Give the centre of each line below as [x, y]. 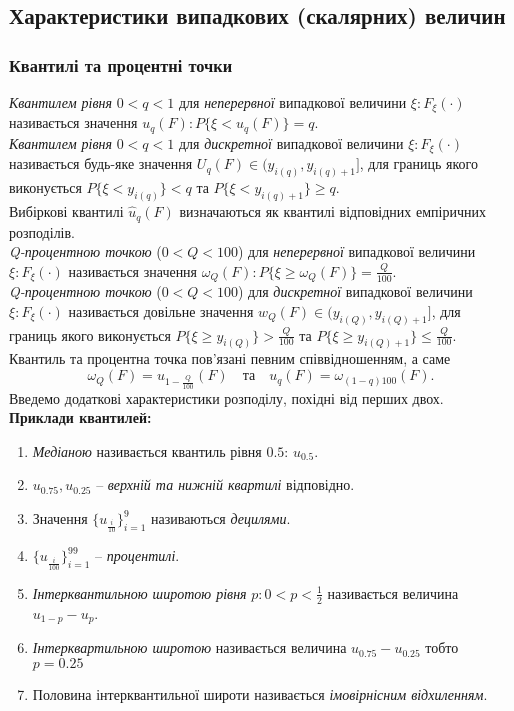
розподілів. [42, 231]
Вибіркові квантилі [66, 211]
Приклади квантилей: [80, 417]
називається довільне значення [161, 310]
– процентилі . [137, 555]
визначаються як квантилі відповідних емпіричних [332, 211]
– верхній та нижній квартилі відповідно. [225, 484]
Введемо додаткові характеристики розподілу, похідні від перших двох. [226, 397]
